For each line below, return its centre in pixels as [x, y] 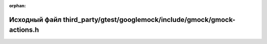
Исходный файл [35, 20]
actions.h [24, 30]
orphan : [18, 6]
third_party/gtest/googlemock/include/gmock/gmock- [149, 20]
